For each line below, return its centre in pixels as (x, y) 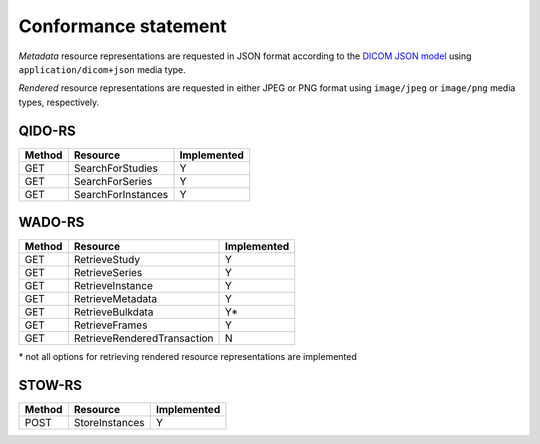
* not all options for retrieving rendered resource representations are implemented (187, 357)
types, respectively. (59, 102)
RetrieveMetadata (115, 299)
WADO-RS (51, 222)
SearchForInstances (121, 194)
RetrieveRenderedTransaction (143, 338)
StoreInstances (109, 423)
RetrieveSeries (108, 273)
